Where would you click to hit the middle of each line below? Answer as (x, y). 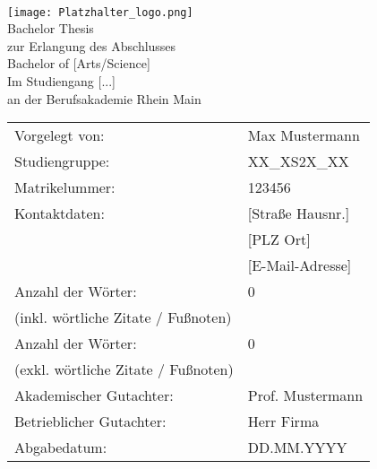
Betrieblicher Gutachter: (90, 421)
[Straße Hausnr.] (299, 213)
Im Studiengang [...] (61, 81)
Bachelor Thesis (51, 28)
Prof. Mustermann (305, 395)
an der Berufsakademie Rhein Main (104, 98)
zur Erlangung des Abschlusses (92, 45)
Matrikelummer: (65, 187)
